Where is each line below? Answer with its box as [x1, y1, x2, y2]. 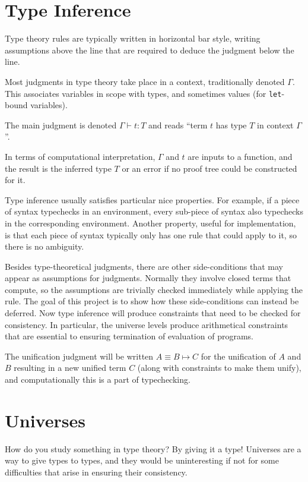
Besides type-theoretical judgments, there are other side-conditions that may [5, 260, 283, 272]
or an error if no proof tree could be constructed [122, 162, 297, 174]
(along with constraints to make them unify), [137, 361, 301, 374]
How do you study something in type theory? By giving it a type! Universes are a [5, 442, 301, 455]
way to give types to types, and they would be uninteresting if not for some [5, 454, 279, 467]
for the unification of [201, 349, 276, 362]
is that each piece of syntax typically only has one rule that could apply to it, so [5, 228, 297, 241]
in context [257, 118, 294, 131]
